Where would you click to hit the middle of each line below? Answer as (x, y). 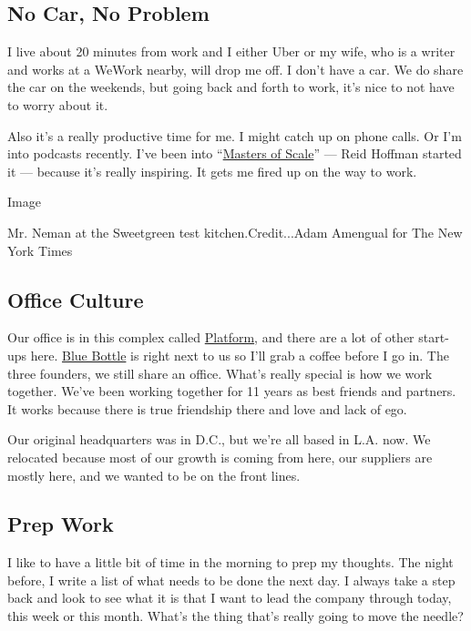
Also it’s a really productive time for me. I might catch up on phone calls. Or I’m (235, 135)
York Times (40, 250)
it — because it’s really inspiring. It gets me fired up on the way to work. (212, 171)
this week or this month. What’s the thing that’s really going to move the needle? (235, 616)
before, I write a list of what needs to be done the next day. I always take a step (231, 580)
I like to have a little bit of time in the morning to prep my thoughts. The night (230, 562)
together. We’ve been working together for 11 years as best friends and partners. (232, 391)
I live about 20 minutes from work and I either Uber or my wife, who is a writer (231, 51)
